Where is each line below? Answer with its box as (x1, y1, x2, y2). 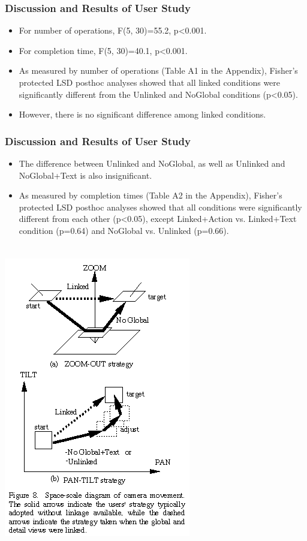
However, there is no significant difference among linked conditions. (19, 108, 266, 121)
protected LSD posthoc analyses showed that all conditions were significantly (19, 200, 302, 213)
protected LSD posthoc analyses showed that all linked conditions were (19, 76, 281, 88)
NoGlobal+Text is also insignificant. (19, 169, 152, 181)
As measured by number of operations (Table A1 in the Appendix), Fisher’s (19, 64, 298, 77)
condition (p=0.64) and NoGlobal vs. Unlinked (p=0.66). (19, 224, 229, 236)
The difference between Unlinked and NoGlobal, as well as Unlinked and (19, 157, 285, 169)
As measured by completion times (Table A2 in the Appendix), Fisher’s (19, 189, 282, 202)
